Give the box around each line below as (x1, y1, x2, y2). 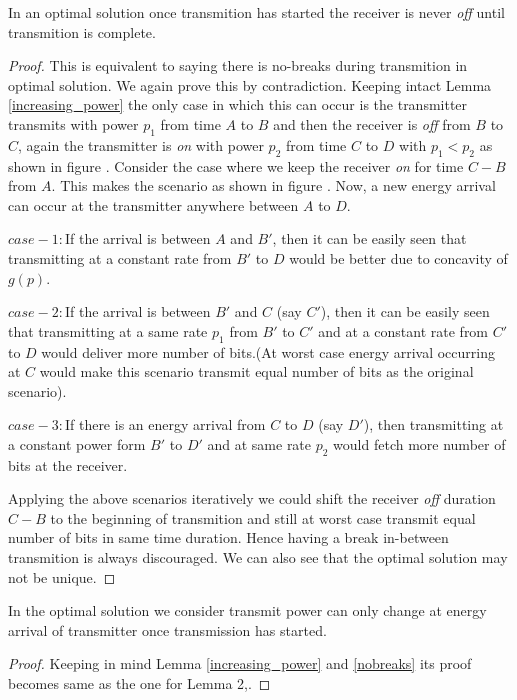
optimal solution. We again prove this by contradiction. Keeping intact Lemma (8, 74, 492, 95)
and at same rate (207, 433, 312, 454)
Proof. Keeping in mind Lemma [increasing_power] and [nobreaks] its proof (8, 653, 472, 674)
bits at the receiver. (8, 454, 128, 475)
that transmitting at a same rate (8, 320, 208, 341)
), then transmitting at (363, 414, 504, 435)
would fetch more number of (333, 433, 506, 454)
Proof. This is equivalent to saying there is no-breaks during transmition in (8, 55, 468, 76)
